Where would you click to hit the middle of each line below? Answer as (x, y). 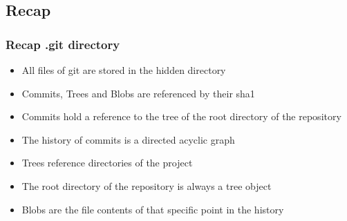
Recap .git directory (63, 44)
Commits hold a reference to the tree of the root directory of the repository (181, 116)
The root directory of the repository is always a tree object (147, 185)
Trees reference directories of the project (107, 163)
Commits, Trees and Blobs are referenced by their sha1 (138, 93)
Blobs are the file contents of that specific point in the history (153, 209)
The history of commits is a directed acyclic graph (128, 139)
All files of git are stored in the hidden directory (124, 70)
